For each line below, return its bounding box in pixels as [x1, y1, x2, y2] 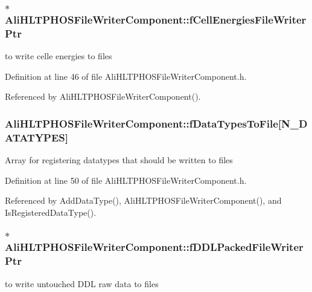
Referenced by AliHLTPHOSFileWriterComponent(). [5, 90, 201, 103]
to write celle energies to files [5, 50, 112, 62]
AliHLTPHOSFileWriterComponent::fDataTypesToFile [5, 115, 278, 131]
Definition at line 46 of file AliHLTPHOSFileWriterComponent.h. [5, 70, 247, 82]
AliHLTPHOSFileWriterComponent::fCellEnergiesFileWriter [5, 11, 307, 27]
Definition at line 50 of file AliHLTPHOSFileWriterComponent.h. [5, 174, 247, 186]
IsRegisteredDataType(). [5, 206, 97, 218]
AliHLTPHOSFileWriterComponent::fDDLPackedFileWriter [5, 239, 304, 255]
